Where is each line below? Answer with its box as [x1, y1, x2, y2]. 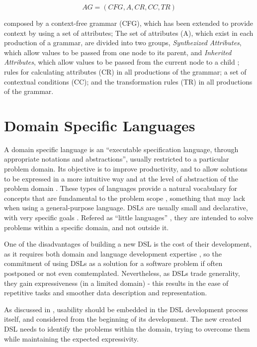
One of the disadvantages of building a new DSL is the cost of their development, [4, 239, 252, 249]
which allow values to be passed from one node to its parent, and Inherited [4, 47, 232, 57]
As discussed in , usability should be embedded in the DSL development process [4, 304, 248, 314]
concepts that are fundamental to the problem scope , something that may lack [4, 192, 246, 203]
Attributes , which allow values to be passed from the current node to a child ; [4, 57, 240, 67]
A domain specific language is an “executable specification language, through [4, 144, 239, 154]
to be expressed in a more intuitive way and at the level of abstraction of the [4, 173, 238, 183]
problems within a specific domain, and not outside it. [4, 222, 169, 232]
